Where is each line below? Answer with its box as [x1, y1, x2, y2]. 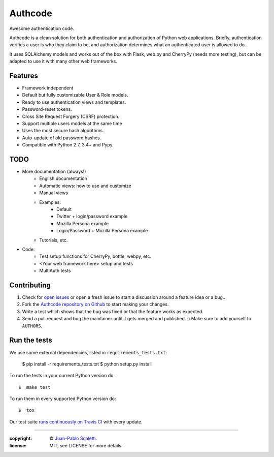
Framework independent [22, 85, 74, 91]
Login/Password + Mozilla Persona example [56, 228, 148, 234]
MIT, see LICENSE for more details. [49, 442, 123, 448]
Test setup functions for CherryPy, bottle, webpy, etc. [39, 253, 152, 259]
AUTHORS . [22, 323, 43, 329]
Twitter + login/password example [56, 214, 128, 220]
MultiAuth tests [39, 267, 71, 274]
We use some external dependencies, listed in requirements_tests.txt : [9, 349, 167, 355]
